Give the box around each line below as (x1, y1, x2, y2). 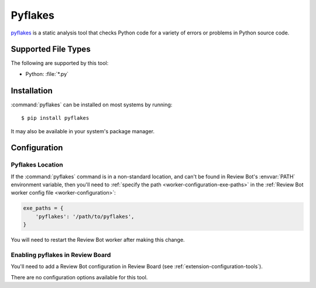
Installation (11, 85, 53, 96)
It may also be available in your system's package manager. (11, 127, 155, 134)
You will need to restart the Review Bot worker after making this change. (11, 237, 185, 244)
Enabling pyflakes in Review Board (11, 251, 111, 259)
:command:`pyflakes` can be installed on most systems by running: (11, 101, 173, 108)
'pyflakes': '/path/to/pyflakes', (35, 213, 135, 220)
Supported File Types (11, 44, 91, 54)
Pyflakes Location (11, 161, 64, 169)
